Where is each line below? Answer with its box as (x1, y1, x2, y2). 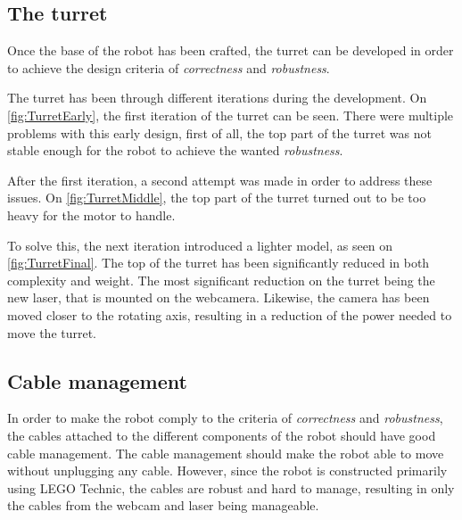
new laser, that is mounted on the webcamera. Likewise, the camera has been (7, 288, 430, 307)
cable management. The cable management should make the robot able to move (7, 443, 444, 462)
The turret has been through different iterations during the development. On (7, 88, 427, 107)
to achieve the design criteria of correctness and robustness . (7, 58, 330, 77)
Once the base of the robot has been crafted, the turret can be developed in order (7, 41, 454, 60)
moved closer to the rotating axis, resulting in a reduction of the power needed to (7, 305, 452, 324)
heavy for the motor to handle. (7, 205, 176, 224)
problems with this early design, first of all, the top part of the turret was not (7, 123, 432, 142)
